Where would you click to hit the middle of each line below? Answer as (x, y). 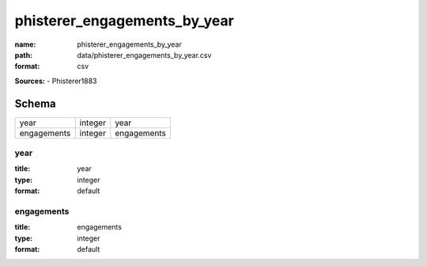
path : (24, 55)
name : (25, 44)
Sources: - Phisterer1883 (56, 81)
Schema (36, 103)
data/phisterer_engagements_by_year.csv (144, 55)
